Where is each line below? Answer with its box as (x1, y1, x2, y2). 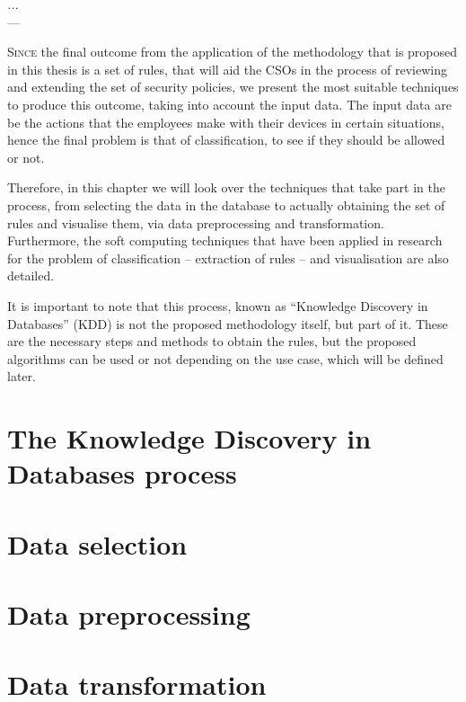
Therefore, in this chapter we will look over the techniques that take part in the (7, 178, 445, 197)
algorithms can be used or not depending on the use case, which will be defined (7, 349, 444, 368)
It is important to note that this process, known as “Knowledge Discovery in (7, 296, 428, 315)
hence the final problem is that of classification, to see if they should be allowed (7, 130, 445, 149)
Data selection (7, 525, 188, 562)
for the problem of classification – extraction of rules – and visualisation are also (7, 248, 449, 267)
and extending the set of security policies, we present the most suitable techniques (7, 77, 459, 96)
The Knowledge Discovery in (7, 420, 372, 457)
